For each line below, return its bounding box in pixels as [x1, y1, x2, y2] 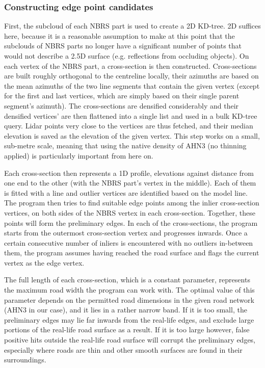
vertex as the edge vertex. [4, 257, 85, 268]
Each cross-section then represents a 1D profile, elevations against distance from [4, 167, 254, 178]
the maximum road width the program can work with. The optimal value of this [4, 284, 255, 295]
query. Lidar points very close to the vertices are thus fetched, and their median [4, 120, 253, 131]
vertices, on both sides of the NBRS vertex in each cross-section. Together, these [4, 207, 255, 218]
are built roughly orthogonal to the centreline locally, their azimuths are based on [4, 70, 259, 81]
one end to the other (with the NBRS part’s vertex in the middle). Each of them [4, 177, 256, 188]
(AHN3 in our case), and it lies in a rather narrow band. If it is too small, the [4, 304, 247, 315]
